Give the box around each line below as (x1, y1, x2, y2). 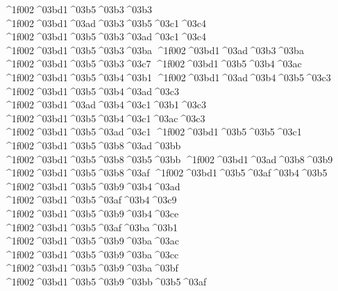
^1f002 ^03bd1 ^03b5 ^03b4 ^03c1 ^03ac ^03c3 (3, 110, 205, 125)
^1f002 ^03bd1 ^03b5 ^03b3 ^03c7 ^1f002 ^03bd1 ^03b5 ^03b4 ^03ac (3, 56, 302, 71)
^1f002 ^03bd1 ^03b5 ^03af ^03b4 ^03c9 (3, 192, 177, 207)
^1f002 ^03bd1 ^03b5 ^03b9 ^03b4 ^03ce (3, 206, 179, 220)
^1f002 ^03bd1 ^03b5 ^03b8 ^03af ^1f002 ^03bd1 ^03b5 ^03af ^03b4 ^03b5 (3, 165, 328, 180)
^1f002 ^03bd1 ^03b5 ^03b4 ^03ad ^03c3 (3, 83, 180, 98)
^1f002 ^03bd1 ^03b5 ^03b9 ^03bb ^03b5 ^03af (3, 274, 207, 288)
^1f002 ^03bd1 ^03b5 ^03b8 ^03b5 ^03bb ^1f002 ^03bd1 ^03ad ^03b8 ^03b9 (3, 151, 333, 166)
